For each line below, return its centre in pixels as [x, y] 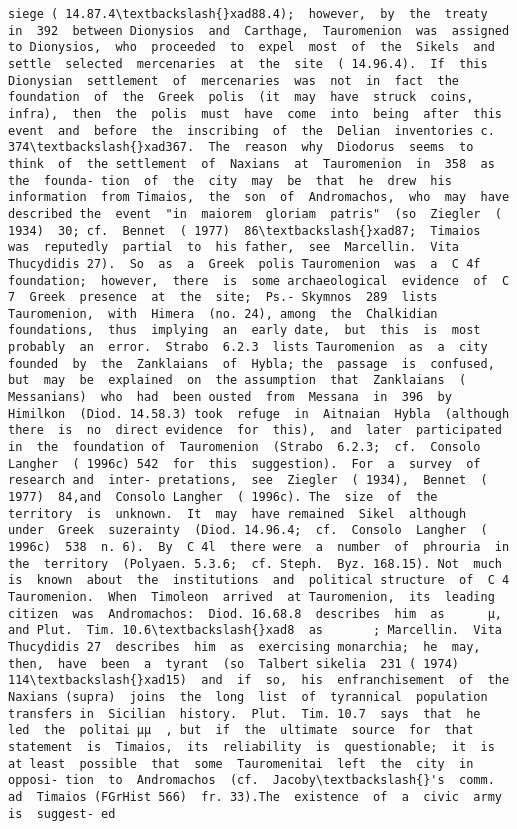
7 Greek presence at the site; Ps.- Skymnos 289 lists [223, 297]
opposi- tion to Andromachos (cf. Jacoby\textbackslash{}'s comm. [251, 780]
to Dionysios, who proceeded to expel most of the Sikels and [251, 47]
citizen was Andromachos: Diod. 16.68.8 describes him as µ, [255, 613]
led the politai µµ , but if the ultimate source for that [241, 730]
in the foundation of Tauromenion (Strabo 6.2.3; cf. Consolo [244, 447]
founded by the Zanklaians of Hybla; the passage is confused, [251, 363]
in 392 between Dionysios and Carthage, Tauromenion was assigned [259, 30]
